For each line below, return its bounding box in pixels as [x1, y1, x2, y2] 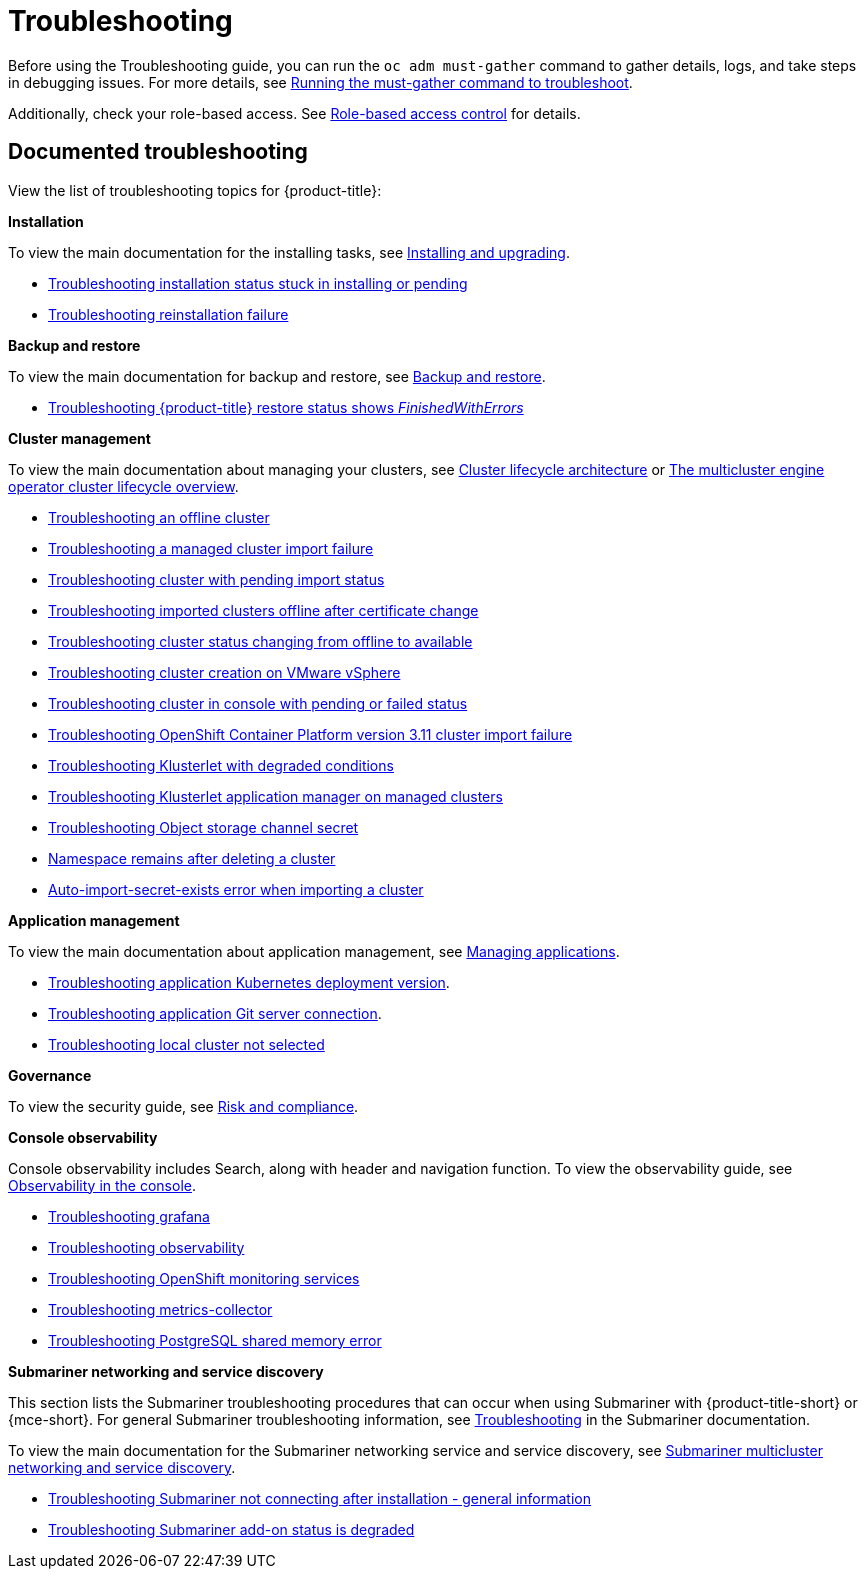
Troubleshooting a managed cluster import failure [48, 539, 374, 557]
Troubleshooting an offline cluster [48, 508, 270, 526]
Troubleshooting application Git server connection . [48, 1004, 382, 1022]
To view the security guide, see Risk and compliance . [8, 1097, 359, 1115]
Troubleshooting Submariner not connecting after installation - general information [48, 1489, 591, 1507]
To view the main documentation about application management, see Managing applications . [8, 942, 620, 960]
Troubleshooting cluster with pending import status [48, 570, 385, 588]
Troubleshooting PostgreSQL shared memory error [48, 1331, 382, 1349]
